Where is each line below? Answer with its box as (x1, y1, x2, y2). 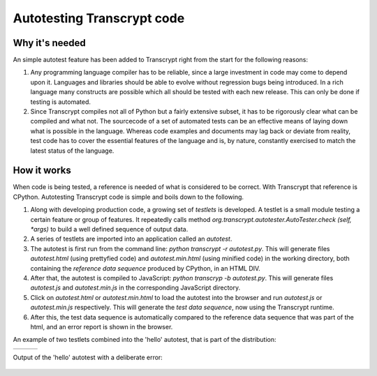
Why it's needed (13, 37, 87, 49)
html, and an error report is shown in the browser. (30, 322, 173, 331)
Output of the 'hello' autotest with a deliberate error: (13, 353, 163, 361)
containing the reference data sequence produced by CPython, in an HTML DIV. (30, 264, 261, 272)
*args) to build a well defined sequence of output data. (30, 225, 188, 234)
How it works (13, 165, 71, 176)
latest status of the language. (30, 146, 114, 155)
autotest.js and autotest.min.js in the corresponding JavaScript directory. (30, 283, 241, 292)
